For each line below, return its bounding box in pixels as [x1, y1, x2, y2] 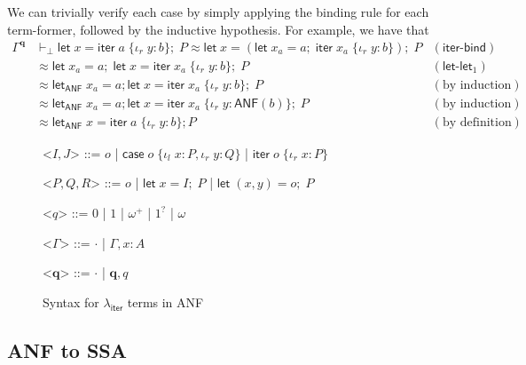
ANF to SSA [7, 336, 127, 363]
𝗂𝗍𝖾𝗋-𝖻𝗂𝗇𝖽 [442, 41, 487, 54]
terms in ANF [127, 292, 204, 311]
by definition [442, 115, 512, 129]
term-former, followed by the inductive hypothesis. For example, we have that [7, 20, 429, 38]
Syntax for [43, 292, 99, 311]
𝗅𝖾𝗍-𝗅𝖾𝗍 [442, 60, 473, 73]
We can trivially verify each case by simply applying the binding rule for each [7, 3, 429, 20]
